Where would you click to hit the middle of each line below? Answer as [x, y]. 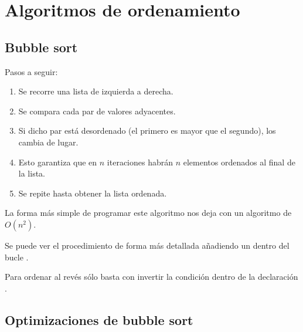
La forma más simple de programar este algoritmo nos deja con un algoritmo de [148, 213]
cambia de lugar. [48, 142]
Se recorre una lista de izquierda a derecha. [96, 91]
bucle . [17, 257]
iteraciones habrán [140, 162]
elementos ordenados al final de [239, 162]
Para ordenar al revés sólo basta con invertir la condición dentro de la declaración [151, 277]
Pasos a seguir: [31, 71]
